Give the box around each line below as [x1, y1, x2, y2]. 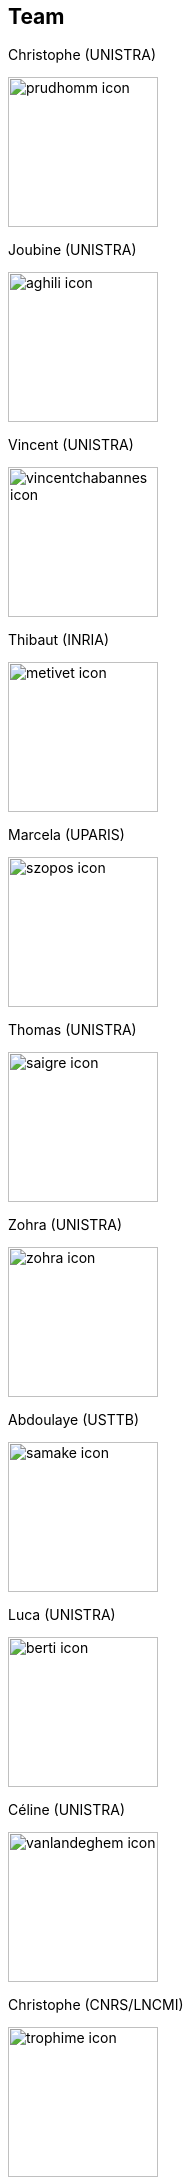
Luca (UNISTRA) [8, 1606, 116, 1624]
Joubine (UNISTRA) [8, 241, 137, 259]
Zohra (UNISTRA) [8, 1216, 123, 1234]
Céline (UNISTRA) [8, 1801, 126, 1819]
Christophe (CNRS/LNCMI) [8, 1996, 184, 2014]
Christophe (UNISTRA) [8, 46, 157, 64]
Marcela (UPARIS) [8, 826, 125, 844]
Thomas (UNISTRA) [8, 1021, 137, 1039]
